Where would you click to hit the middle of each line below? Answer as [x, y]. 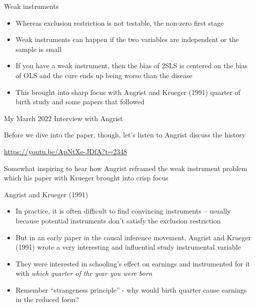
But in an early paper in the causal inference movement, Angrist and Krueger [133, 237]
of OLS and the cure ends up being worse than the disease [104, 75]
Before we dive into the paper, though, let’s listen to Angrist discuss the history [125, 135]
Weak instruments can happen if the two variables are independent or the [127, 39]
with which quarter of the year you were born [84, 273]
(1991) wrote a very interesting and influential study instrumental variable [128, 247]
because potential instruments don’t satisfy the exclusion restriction [118, 220]
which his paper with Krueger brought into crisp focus [86, 178]
